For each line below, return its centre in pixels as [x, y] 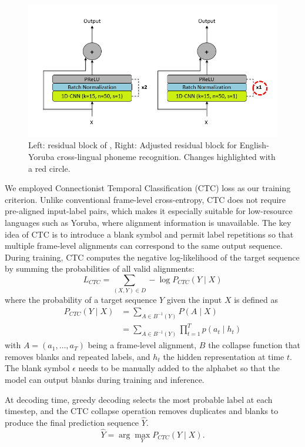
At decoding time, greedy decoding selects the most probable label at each [139, 399]
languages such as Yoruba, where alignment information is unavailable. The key [148, 223]
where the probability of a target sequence [81, 300]
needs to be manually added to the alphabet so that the [179, 368]
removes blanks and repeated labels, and [78, 356]
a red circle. [49, 168]
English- [254, 145]
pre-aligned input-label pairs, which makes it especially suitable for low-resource [149, 211]
